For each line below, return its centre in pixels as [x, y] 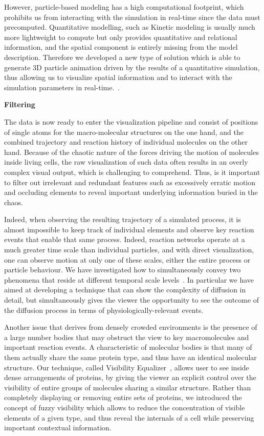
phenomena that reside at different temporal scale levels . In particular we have [129, 279]
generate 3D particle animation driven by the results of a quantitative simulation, [132, 67]
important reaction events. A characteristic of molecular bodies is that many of [128, 347]
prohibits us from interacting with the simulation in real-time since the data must [132, 17]
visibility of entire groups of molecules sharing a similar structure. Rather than [128, 387]
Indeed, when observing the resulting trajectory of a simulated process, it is [123, 219]
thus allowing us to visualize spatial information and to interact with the [118, 77]
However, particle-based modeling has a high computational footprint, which [124, 7]
